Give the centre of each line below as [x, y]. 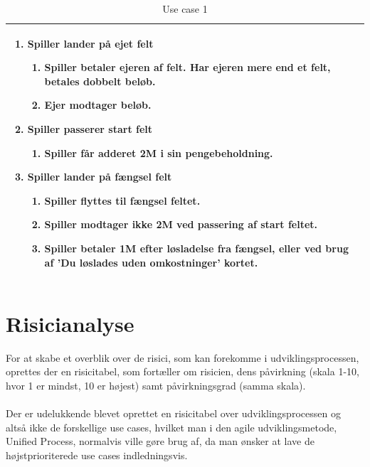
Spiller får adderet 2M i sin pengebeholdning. [159, 152]
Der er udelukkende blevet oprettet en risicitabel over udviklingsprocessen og [173, 413]
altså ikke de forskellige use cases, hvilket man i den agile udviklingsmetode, [171, 427]
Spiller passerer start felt [90, 128]
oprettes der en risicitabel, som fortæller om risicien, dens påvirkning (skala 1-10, [183, 371]
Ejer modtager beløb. [98, 105]
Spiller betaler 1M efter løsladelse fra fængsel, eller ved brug [196, 248]
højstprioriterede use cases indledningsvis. [97, 455]
